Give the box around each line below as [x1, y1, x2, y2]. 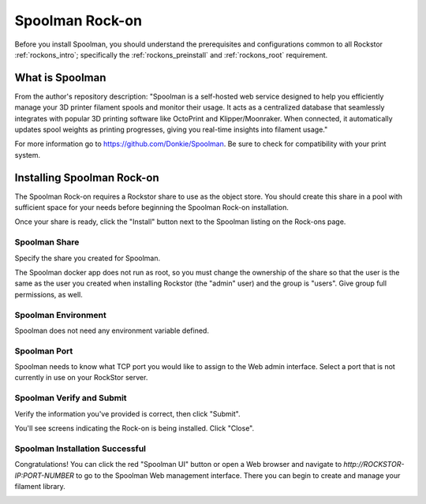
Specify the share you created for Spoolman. [14, 253, 161, 263]
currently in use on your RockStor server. [14, 373, 148, 383]
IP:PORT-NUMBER [14, 470, 75, 480]
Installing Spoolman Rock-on [14, 170, 159, 185]
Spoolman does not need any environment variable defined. [14, 326, 209, 335]
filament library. [14, 481, 66, 491]
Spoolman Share [14, 237, 80, 248]
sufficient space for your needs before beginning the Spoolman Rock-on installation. [14, 203, 290, 212]
